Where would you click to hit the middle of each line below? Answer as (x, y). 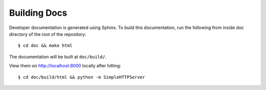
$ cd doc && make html (45, 46)
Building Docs (38, 13)
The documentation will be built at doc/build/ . (58, 57)
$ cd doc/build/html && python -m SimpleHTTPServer (82, 77)
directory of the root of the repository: (48, 34)
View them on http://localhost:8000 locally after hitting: (65, 66)
